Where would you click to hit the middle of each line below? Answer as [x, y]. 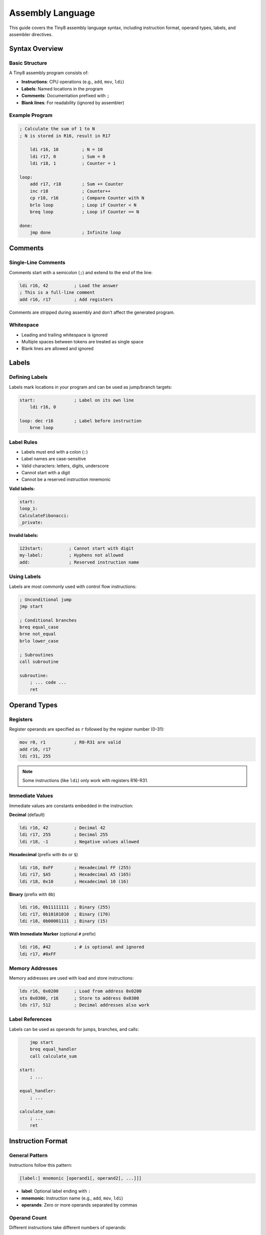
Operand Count [28, 1218]
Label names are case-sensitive [54, 459]
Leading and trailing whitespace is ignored [65, 335]
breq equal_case [39, 627]
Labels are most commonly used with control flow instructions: [73, 586]
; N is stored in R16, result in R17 [65, 136]
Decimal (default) [27, 815]
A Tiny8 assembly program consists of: [49, 73]
